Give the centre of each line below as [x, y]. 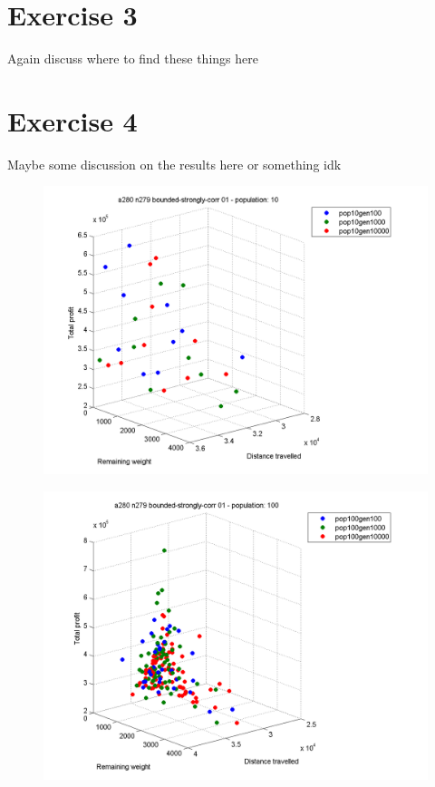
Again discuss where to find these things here [133, 58]
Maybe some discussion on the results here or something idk [174, 164]
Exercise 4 [72, 120]
